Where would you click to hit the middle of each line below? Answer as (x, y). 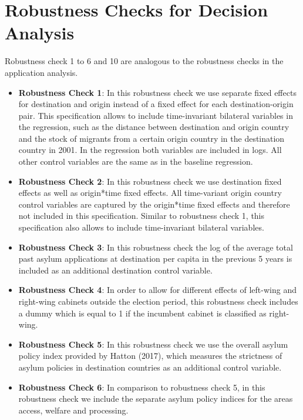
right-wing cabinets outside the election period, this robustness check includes (158, 301)
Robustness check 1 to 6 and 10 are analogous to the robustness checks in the (144, 61)
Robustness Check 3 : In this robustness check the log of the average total (156, 247)
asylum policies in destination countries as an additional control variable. (150, 367)
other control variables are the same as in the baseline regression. (136, 161)
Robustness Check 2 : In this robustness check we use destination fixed (150, 181)
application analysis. (41, 72)
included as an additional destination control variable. (115, 270)
